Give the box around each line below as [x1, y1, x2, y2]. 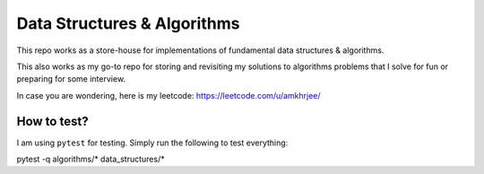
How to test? [16, 113, 89, 129]
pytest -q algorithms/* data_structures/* [16, 153, 165, 165]
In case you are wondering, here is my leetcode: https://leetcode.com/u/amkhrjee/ [16, 90, 322, 100]
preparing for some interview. [16, 74, 125, 84]
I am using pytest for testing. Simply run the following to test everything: [16, 137, 289, 148]
